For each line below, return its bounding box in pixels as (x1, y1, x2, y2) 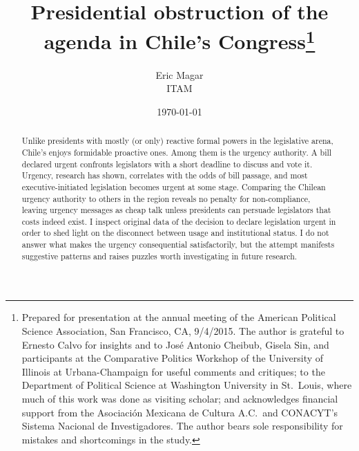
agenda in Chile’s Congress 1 (43, 24, 316, 55)
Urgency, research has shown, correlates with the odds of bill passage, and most (21, 169, 308, 181)
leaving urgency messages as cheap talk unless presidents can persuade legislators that (21, 204, 331, 216)
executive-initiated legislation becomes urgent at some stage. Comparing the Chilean (21, 181, 326, 192)
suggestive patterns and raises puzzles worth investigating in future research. (21, 250, 298, 261)
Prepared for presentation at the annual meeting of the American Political (21, 310, 336, 324)
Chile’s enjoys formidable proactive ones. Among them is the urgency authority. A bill (21, 146, 332, 158)
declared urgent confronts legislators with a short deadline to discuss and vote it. (21, 158, 313, 169)
